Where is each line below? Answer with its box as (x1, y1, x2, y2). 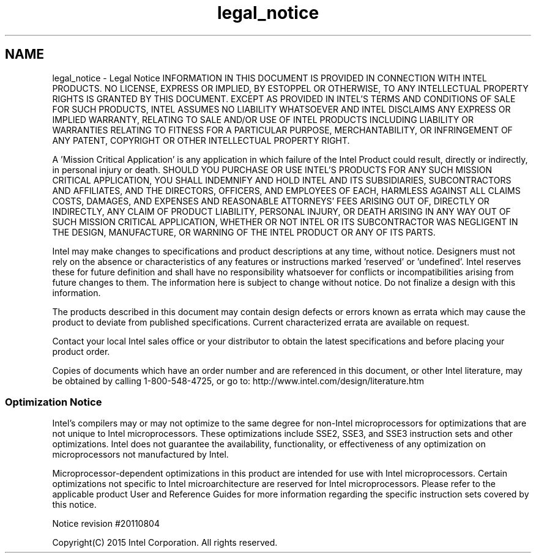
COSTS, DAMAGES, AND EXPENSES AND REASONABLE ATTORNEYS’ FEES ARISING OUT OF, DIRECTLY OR (52, 195, 489, 206)
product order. (52, 346, 110, 357)
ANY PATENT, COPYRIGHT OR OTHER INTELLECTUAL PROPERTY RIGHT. (52, 135, 350, 146)
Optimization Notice (5, 395, 102, 408)
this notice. (52, 499, 97, 510)
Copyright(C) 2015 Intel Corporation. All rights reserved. (52, 537, 278, 548)
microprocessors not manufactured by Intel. (52, 449, 229, 460)
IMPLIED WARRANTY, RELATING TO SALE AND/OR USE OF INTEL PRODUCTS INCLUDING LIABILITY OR (52, 114, 474, 125)
